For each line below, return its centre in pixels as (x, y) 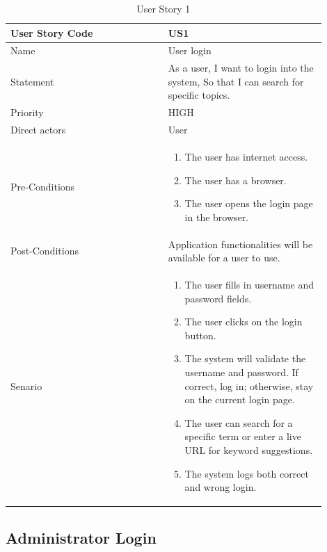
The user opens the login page (249, 203)
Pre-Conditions (43, 187)
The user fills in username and (249, 285)
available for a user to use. (224, 258)
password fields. (218, 298)
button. (200, 335)
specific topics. (199, 95)
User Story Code (52, 32)
